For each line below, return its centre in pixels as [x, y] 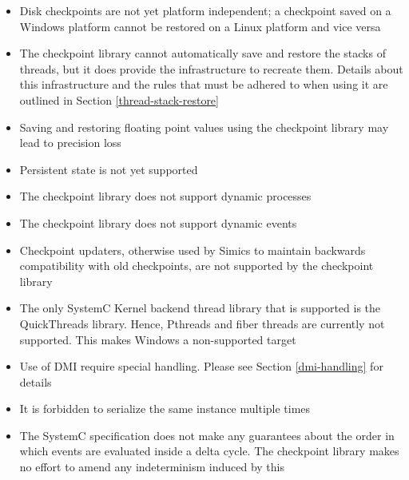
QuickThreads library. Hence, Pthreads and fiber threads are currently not [202, 323]
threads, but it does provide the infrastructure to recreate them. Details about [211, 68]
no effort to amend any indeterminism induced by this [152, 467]
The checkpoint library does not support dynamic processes [165, 196]
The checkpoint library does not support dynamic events [158, 222]
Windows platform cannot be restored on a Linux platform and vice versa [200, 26]
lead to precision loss [70, 143]
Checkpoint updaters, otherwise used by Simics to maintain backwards [193, 250]
